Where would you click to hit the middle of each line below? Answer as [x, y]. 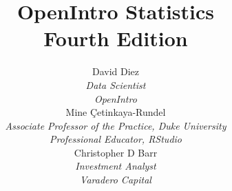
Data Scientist [116, 84]
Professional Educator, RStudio [115, 139]
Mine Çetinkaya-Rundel [116, 112]
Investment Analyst [116, 166]
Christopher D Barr [116, 152]
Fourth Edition [116, 38]
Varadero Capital [116, 180]
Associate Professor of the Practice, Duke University [116, 125]
